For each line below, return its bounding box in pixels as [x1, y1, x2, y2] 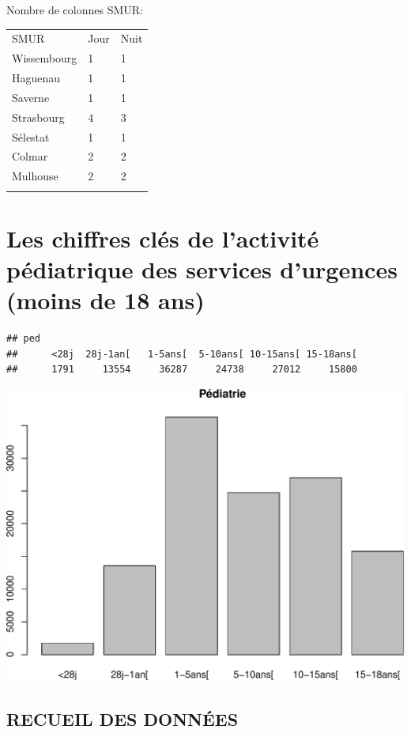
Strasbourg [12, 108, 65, 125]
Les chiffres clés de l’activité [6, 221, 319, 254]
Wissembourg [12, 50, 77, 66]
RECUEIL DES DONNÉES [6, 707, 239, 731]
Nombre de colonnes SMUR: [6, 2, 143, 17]
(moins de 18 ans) [6, 284, 205, 316]
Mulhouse [12, 168, 58, 184]
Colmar [12, 148, 48, 164]
